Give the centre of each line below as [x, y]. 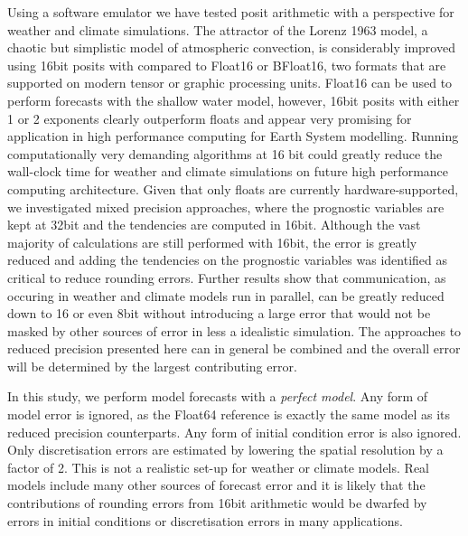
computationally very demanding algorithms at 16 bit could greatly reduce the [225, 153]
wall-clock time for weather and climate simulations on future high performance [228, 171]
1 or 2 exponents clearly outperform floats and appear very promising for [210, 118]
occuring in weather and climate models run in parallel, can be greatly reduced [226, 295]
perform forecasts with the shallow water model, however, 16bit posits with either [234, 100]
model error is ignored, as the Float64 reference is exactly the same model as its [229, 414]
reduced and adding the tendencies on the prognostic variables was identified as [228, 260]
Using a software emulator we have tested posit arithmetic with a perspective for [231, 12]
